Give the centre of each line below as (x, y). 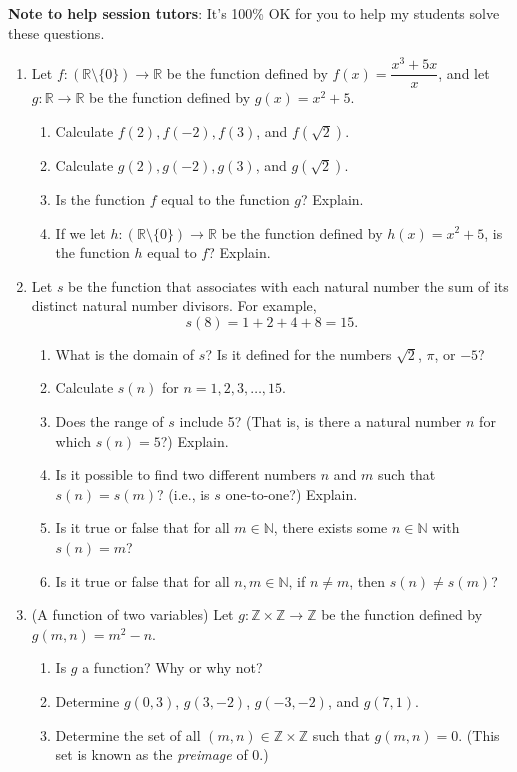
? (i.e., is (183, 493)
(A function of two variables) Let (132, 614)
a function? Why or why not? (172, 667)
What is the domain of (125, 353)
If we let (80, 232)
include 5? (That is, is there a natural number (320, 421)
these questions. (56, 32)
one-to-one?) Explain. (291, 493)
